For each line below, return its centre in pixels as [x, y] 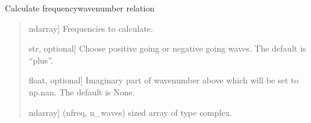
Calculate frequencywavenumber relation [80, 8]
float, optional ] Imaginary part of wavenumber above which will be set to [164, 80]
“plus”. [41, 60]
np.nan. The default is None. [82, 91]
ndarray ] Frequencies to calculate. [91, 28]
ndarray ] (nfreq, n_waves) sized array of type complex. [130, 112]
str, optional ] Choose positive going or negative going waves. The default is [167, 48]
